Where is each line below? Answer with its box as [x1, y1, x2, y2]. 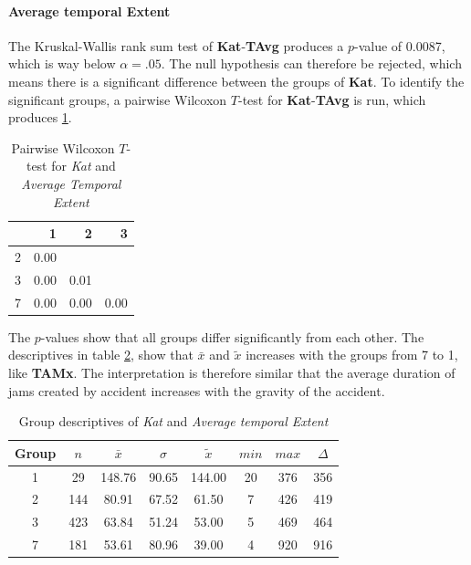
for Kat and [51, 156, 116, 175]
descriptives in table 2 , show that [8, 345, 194, 364]
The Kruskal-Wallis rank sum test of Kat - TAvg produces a [8, 36, 344, 55]
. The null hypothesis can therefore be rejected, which [161, 54, 462, 73]
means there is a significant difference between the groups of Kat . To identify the [8, 71, 465, 90]
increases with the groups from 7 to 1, [246, 345, 458, 364]
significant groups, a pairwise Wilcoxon [8, 89, 227, 109]
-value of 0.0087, [354, 36, 445, 55]
